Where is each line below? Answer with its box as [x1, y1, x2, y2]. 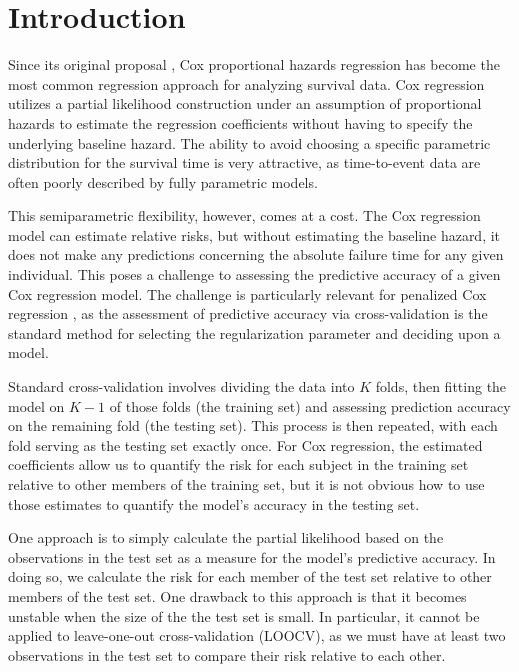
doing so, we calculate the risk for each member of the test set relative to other [8, 566, 492, 587]
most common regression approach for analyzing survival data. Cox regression [8, 73, 485, 94]
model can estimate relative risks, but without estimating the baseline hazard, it [8, 224, 501, 245]
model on [8, 395, 65, 416]
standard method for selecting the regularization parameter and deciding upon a [8, 322, 501, 343]
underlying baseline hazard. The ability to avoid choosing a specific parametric [8, 132, 491, 153]
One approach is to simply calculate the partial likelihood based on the [8, 527, 444, 548]
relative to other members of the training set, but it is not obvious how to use [8, 474, 485, 494]
